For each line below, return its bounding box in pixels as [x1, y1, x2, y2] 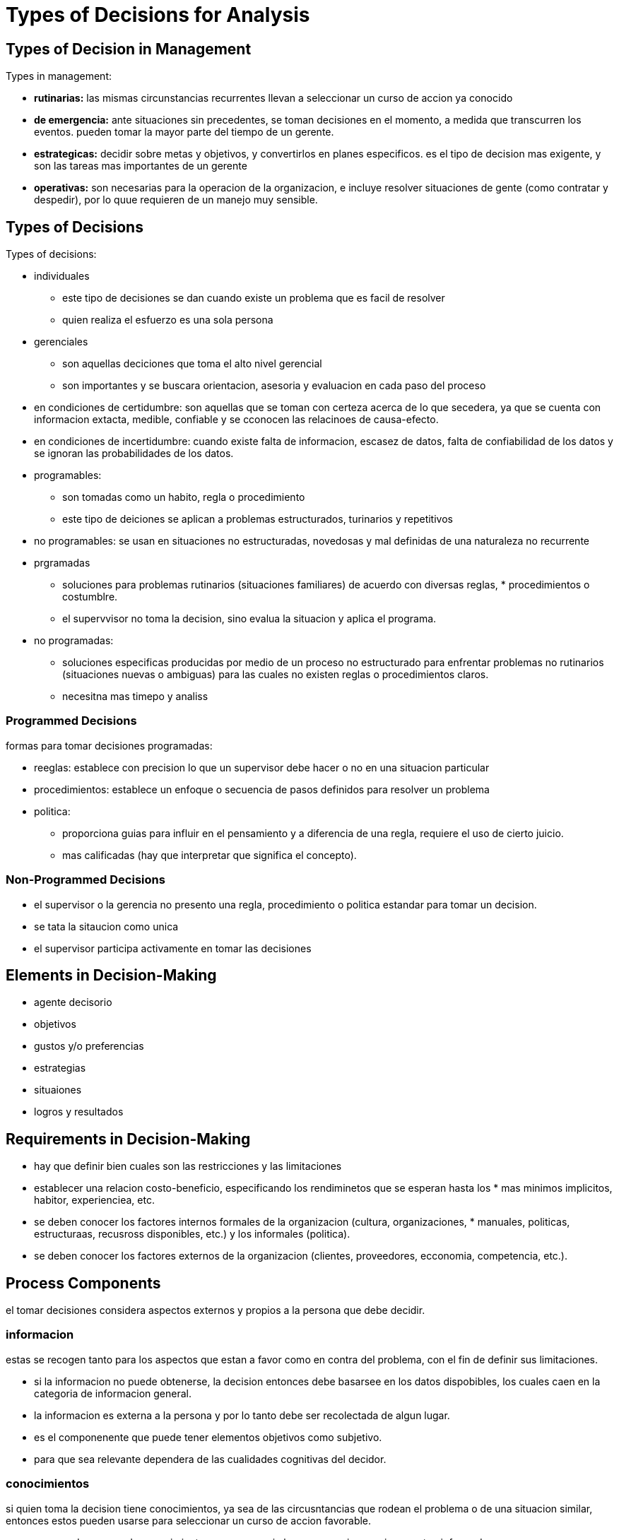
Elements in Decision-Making [6, 966, 217, 984]
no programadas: [34, 634, 114, 647]
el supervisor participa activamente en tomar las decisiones [34, 942, 312, 954]
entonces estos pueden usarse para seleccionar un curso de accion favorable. [6, 1514, 372, 1527]
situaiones [34, 1084, 82, 1096]
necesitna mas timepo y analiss [62, 690, 208, 703]
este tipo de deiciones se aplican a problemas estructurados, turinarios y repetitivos [62, 513, 453, 526]
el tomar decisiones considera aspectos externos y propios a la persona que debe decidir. [6, 1304, 425, 1317]
